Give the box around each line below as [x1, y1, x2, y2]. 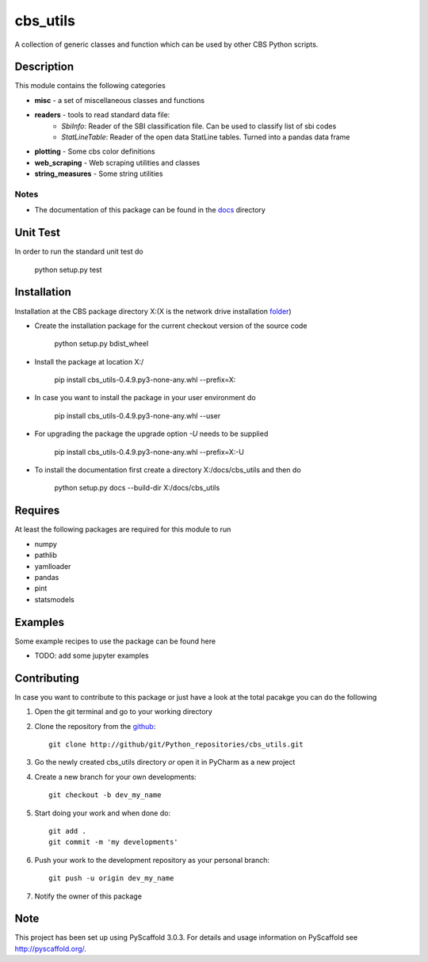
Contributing [14, 671, 79, 685]
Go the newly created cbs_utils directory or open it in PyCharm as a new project [34, 758, 296, 767]
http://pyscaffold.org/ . [14, 944, 87, 953]
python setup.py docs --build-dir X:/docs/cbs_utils [54, 483, 220, 493]
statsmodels [34, 594, 75, 604]
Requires [14, 504, 60, 517]
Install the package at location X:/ [34, 357, 144, 366]
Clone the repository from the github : [34, 721, 156, 731]
